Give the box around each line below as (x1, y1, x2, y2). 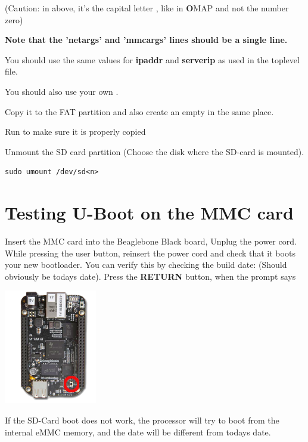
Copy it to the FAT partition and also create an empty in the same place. (5, 105, 274, 118)
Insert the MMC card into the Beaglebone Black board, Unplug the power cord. (5, 235, 297, 248)
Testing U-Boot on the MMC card (5, 200, 294, 225)
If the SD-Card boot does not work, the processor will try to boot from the (5, 414, 279, 426)
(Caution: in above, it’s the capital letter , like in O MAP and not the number (5, 2, 289, 14)
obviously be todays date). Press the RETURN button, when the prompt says (5, 270, 296, 282)
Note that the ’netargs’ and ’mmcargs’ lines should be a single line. (5, 33, 288, 46)
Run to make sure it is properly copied (5, 125, 146, 138)
